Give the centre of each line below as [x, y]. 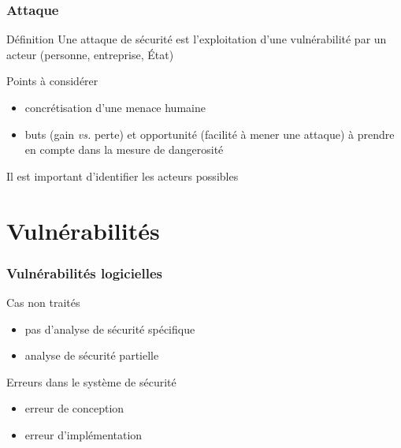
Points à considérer [52, 81]
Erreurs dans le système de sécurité [91, 381]
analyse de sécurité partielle [92, 355]
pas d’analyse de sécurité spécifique [110, 329]
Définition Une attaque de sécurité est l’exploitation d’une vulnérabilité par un [197, 39]
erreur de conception [74, 408]
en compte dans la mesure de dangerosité [124, 149]
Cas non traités [43, 302]
